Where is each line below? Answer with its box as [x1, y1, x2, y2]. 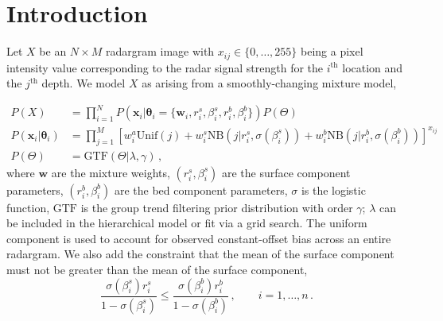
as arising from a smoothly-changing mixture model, [142, 75, 397, 91]
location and [342, 59, 403, 75]
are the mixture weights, [51, 164, 170, 180]
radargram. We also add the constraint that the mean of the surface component [6, 246, 394, 262]
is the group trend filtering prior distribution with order [80, 199, 353, 215]
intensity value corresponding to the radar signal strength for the [6, 59, 324, 75]
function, [6, 199, 50, 215]
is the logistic [301, 181, 366, 198]
